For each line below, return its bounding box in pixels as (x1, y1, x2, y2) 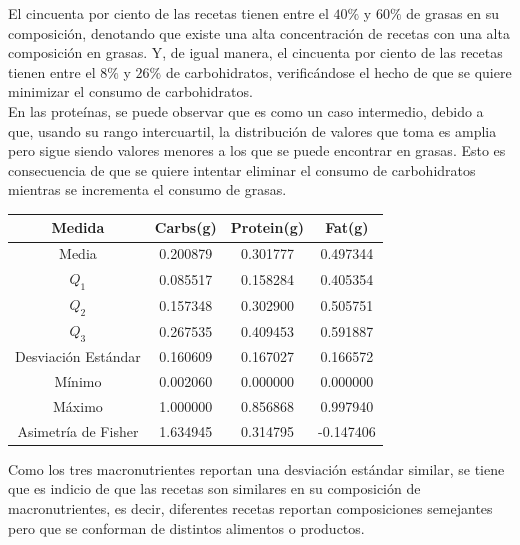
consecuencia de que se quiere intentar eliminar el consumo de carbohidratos (8, 159, 476, 180)
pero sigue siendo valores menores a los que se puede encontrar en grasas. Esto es (8, 140, 506, 161)
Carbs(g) (154, 217, 217, 238)
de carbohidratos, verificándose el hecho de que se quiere (165, 61, 512, 82)
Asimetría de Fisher (17, 420, 139, 441)
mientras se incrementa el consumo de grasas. (8, 179, 287, 200)
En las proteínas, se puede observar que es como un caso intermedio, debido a (8, 100, 484, 121)
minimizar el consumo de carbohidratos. (8, 81, 253, 102)
